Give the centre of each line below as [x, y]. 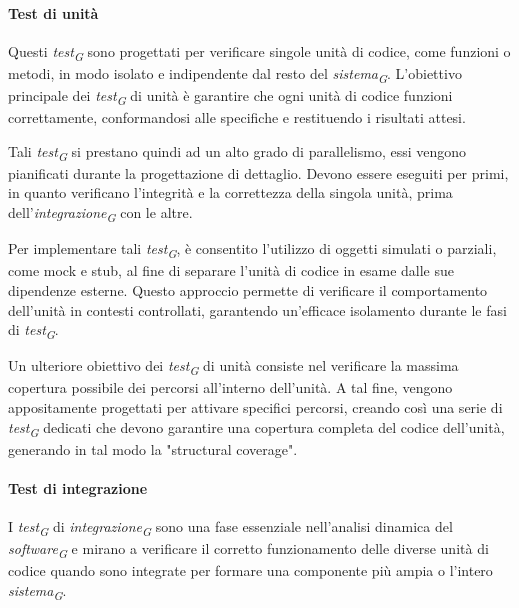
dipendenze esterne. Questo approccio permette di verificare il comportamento [248, 289]
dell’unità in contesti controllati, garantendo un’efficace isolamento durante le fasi [257, 309]
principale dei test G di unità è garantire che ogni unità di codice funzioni [230, 96]
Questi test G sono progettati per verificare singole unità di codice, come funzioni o [259, 52]
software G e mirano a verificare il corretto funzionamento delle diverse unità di [248, 549]
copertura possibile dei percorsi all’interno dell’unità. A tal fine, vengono [230, 387]
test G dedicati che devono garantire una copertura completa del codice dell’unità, [256, 428]
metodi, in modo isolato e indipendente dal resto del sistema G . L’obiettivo [235, 74]
